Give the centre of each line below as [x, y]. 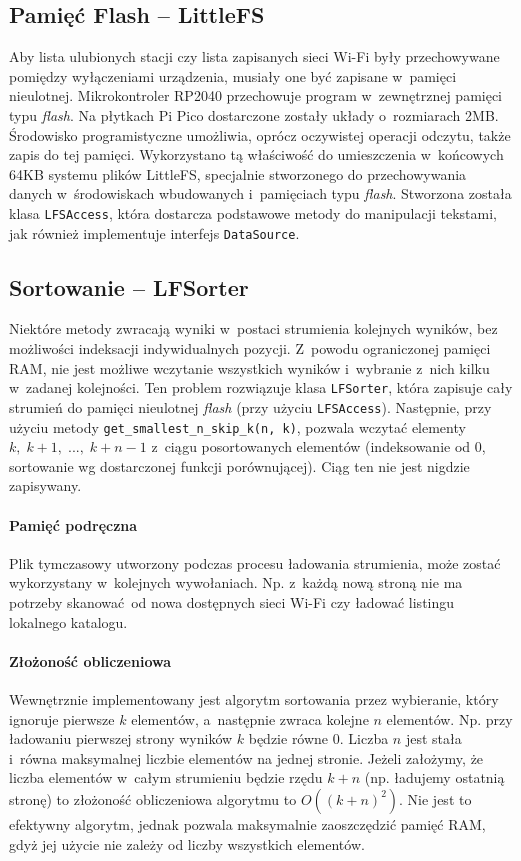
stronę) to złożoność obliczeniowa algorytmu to [153, 798]
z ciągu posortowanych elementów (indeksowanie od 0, [318, 446]
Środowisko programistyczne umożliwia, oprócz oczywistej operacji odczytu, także [260, 134]
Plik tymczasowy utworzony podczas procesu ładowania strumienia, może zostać [255, 562]
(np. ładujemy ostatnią [434, 777]
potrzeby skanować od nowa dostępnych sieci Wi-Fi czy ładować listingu [232, 601]
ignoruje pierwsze [62, 718]
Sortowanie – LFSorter [129, 286]
